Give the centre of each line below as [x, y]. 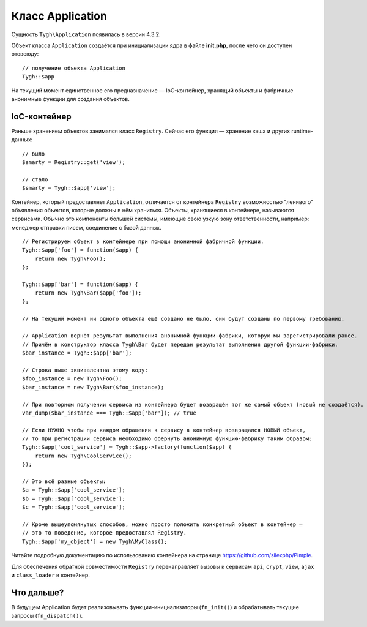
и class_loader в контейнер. [50, 575]
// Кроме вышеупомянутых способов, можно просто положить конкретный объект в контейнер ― [162, 524]
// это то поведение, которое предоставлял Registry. [104, 533]
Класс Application [59, 16]
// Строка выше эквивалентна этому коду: [85, 370]
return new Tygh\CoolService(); [83, 456]
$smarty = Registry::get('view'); [74, 162]
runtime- [302, 131]
